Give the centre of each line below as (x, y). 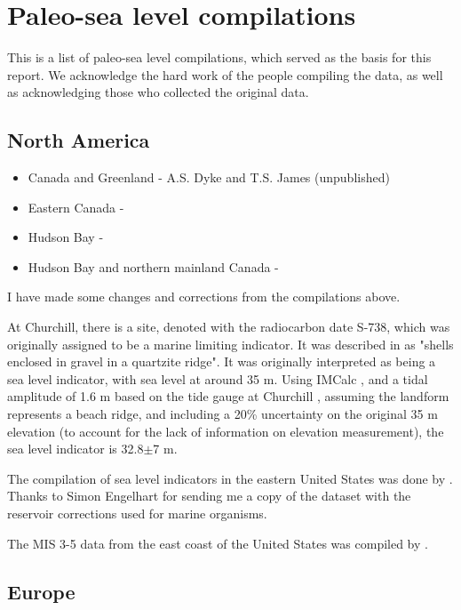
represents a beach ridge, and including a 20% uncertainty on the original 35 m (223, 414)
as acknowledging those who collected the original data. (158, 92)
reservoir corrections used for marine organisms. (137, 514)
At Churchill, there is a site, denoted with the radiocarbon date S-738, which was (229, 327)
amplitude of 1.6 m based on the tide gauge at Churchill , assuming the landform (228, 396)
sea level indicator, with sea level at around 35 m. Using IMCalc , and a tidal (218, 378)
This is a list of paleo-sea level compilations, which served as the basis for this (219, 57)
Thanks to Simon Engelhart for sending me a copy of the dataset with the (209, 496)
